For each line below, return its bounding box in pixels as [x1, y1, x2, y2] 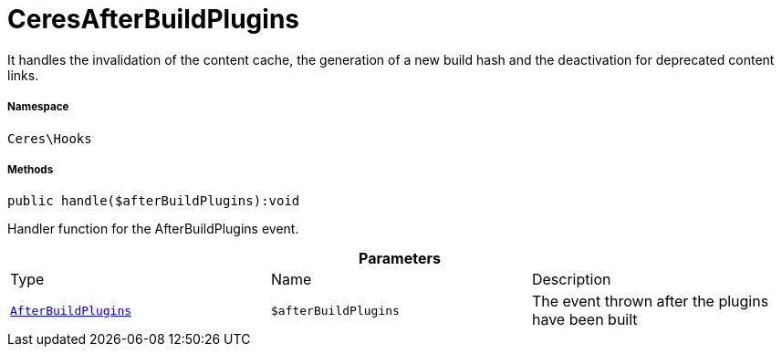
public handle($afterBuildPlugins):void [7, 193, 300, 209]
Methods [7, 162, 54, 176]
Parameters [359, 249, 441, 268]
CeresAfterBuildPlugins [7, 4, 300, 35]
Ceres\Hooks [7, 130, 92, 146]
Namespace [7, 100, 69, 114]
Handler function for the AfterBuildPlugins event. [7, 221, 299, 237]
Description [531, 270, 611, 289]
